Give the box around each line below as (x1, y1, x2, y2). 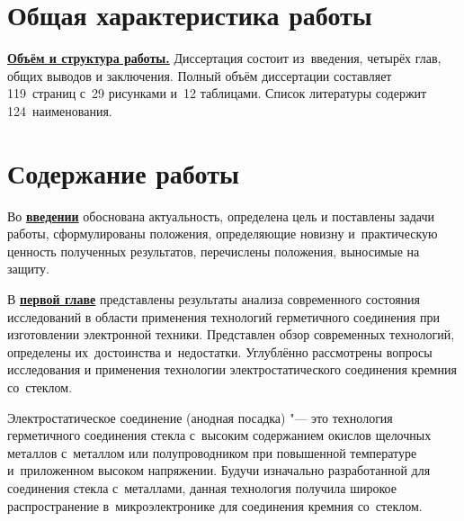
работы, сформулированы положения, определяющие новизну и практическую (7, 224, 438, 243)
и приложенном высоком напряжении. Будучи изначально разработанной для (7, 461, 431, 480)
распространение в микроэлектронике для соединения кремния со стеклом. (7, 496, 423, 515)
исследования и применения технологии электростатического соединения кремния (7, 360, 457, 379)
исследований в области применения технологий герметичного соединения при (7, 307, 440, 326)
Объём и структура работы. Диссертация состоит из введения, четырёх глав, (7, 49, 442, 67)
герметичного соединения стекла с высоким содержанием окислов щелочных (7, 426, 432, 445)
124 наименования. (7, 101, 112, 120)
